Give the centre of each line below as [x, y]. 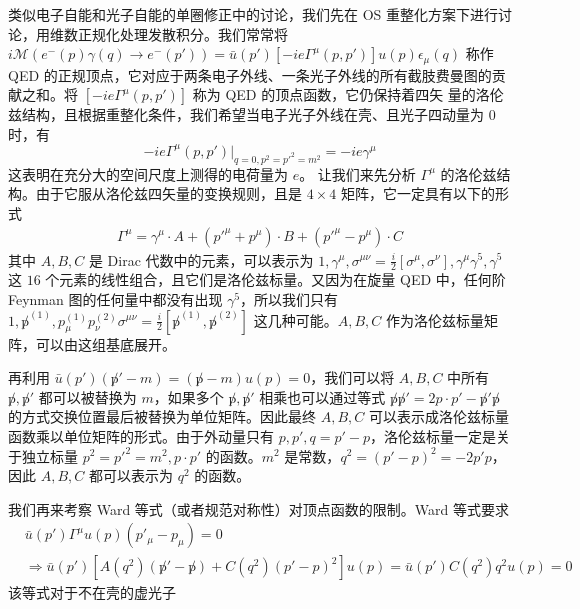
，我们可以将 [352, 377]
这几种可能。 [295, 319]
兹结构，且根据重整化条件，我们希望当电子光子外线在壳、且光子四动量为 [246, 114]
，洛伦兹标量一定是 [433, 435]
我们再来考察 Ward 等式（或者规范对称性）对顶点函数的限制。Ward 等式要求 [258, 508]
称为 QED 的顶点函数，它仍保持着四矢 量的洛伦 [348, 94]
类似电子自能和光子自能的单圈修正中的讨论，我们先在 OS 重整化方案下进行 [253, 14]
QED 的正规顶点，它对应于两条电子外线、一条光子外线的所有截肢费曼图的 [250, 74]
